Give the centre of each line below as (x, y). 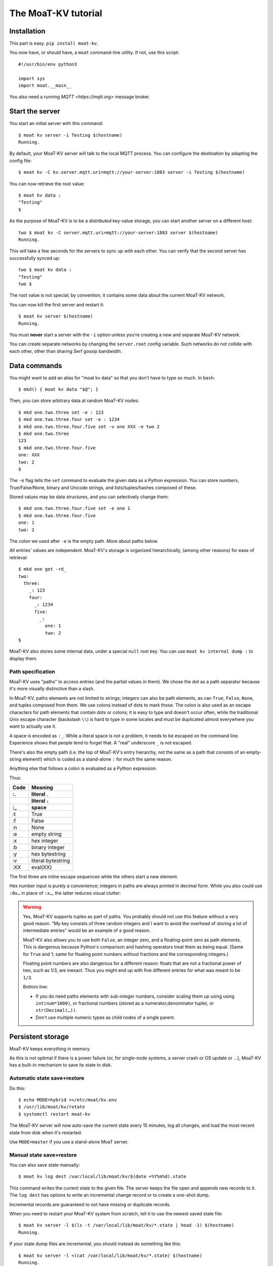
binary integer (48, 847)
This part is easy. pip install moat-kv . (54, 44)
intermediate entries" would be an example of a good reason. (87, 931)
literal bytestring (51, 861)
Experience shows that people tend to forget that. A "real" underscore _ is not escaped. (101, 743)
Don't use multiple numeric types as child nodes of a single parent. (105, 1017)
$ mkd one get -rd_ (42, 569)
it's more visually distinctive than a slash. (52, 689)
